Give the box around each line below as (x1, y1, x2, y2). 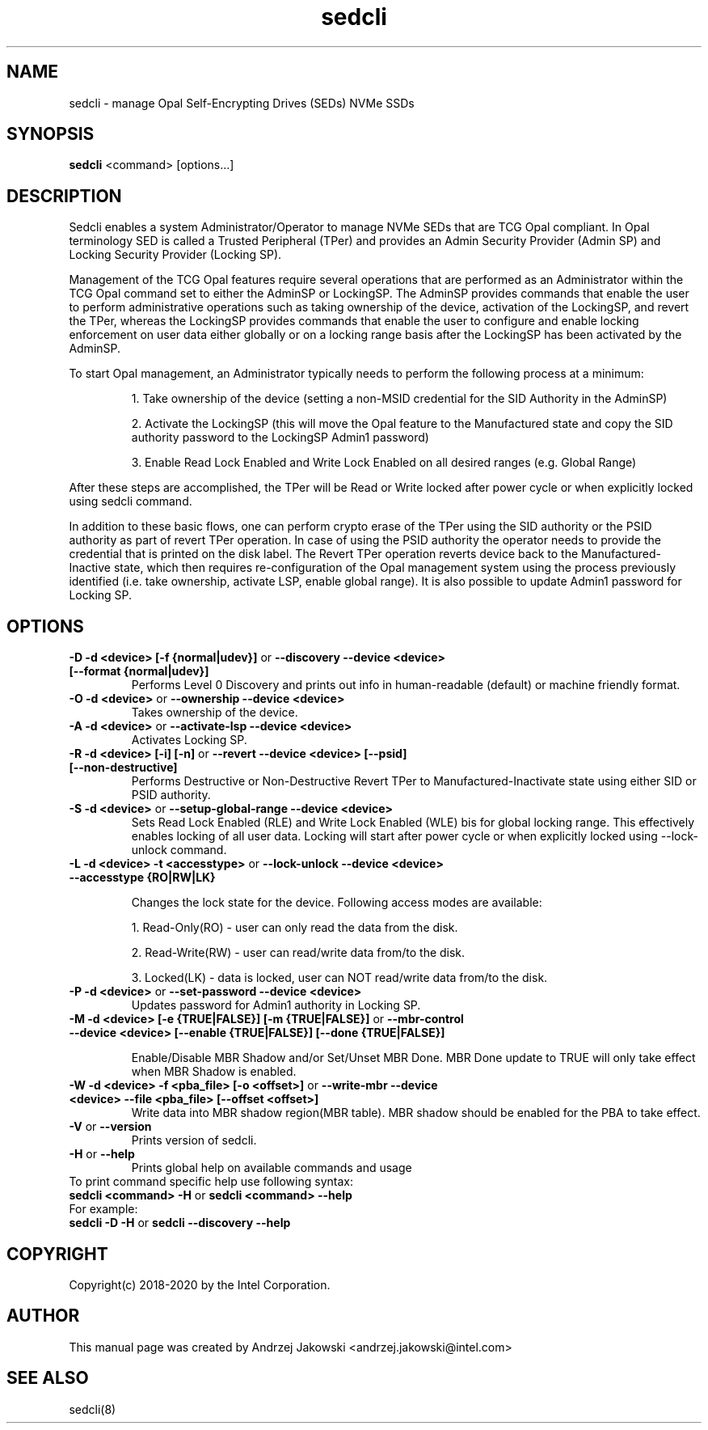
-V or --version (69, 1119, 152, 1134)
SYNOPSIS (6, 124, 95, 145)
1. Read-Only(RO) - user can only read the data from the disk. (131, 920, 458, 935)
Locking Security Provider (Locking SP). (69, 247, 282, 262)
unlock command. (131, 843, 227, 857)
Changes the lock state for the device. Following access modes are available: (131, 895, 542, 910)
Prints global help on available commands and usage (131, 1161, 412, 1175)
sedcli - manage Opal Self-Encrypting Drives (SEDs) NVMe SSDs (69, 95, 415, 110)
